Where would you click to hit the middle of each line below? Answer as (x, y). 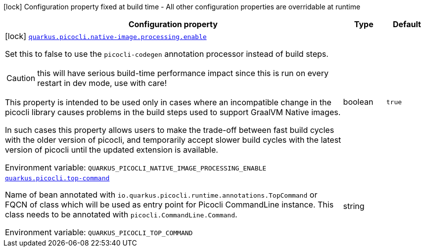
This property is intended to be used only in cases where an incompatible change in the (168, 102)
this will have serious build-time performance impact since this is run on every (183, 73)
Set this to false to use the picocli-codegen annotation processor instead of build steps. (167, 54)
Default (407, 24)
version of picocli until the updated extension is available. (112, 150)
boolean (358, 102)
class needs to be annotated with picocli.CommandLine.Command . (121, 214)
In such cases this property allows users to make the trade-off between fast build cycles (170, 130)
